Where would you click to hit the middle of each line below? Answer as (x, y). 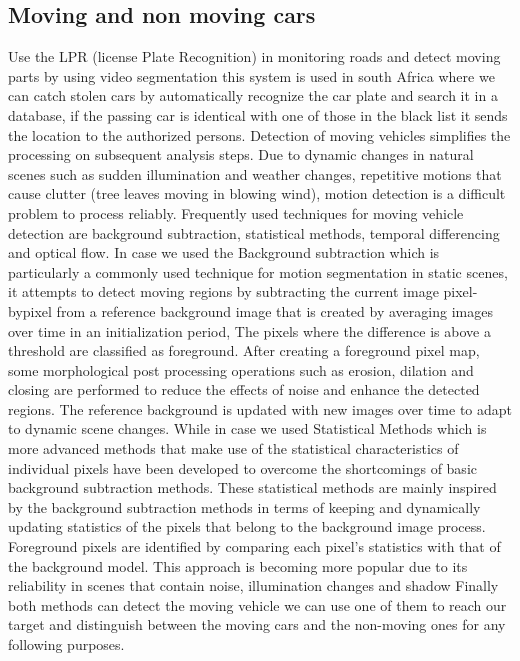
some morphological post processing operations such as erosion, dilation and (241, 369)
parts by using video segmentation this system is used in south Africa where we (251, 75)
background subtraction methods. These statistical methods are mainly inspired (252, 487)
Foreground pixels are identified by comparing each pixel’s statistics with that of (254, 546)
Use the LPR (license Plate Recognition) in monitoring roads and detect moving (254, 56)
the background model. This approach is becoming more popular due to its (238, 565)
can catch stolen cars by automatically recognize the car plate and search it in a (253, 95)
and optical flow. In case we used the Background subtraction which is (224, 252)
